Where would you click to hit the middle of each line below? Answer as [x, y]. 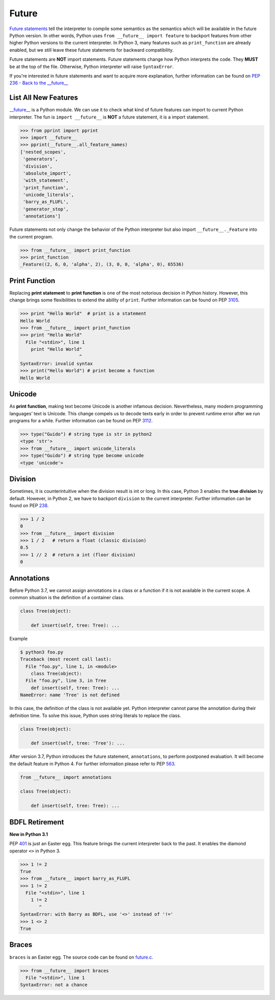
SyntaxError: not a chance [54, 985]
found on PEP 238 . [29, 505]
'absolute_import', [47, 173]
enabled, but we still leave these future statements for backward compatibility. [92, 50]
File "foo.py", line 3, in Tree [66, 681]
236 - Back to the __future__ [39, 83]
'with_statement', [46, 181]
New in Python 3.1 [29, 834]
